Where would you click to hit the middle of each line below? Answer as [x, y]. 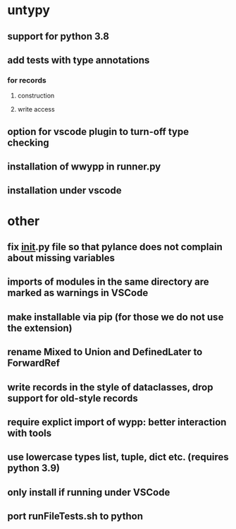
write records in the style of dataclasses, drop [110, 387]
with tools [30, 433]
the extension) [40, 328]
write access [36, 109]
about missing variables [61, 258]
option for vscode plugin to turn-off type [98, 132]
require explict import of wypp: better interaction [117, 422]
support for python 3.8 [58, 36]
